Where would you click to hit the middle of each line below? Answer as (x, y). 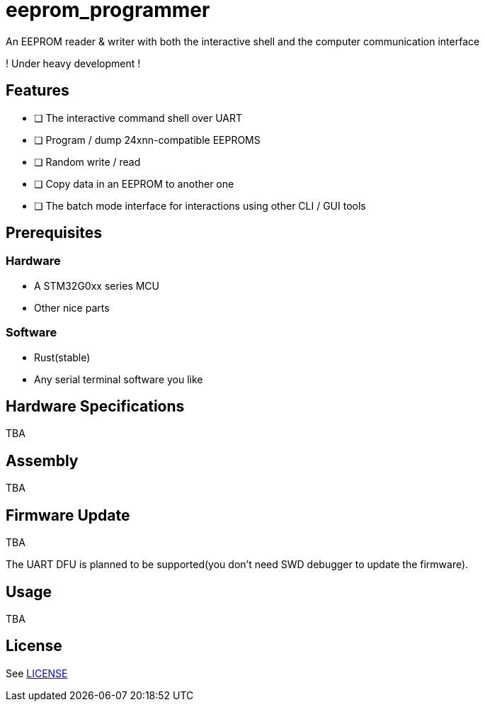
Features (38, 91)
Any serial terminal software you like (119, 379)
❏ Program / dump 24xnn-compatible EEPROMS (147, 140)
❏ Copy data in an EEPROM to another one (134, 183)
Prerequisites (54, 233)
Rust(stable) (62, 357)
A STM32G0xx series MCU (97, 285)
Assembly (42, 460)
